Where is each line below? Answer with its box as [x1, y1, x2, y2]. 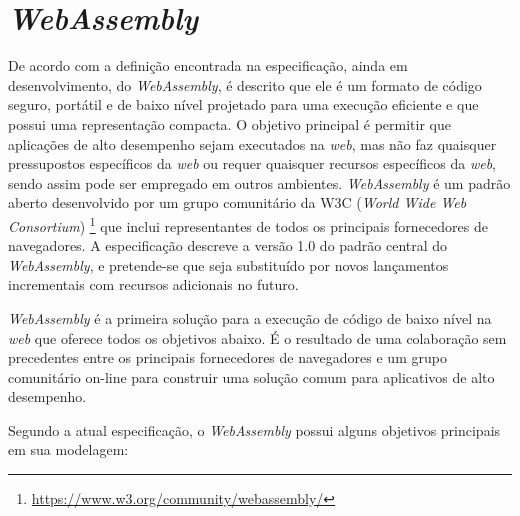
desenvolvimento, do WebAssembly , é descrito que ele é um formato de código [8, 74, 482, 95]
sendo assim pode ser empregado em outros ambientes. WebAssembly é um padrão [8, 172, 511, 193]
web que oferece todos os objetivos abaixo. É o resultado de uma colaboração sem [8, 327, 507, 348]
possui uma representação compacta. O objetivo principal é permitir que [8, 113, 451, 134]
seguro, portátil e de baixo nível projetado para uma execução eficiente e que [8, 94, 479, 115]
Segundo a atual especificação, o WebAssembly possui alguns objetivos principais [8, 419, 501, 440]
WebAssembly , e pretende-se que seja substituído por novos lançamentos [8, 254, 449, 275]
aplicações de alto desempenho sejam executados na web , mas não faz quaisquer [8, 133, 497, 154]
